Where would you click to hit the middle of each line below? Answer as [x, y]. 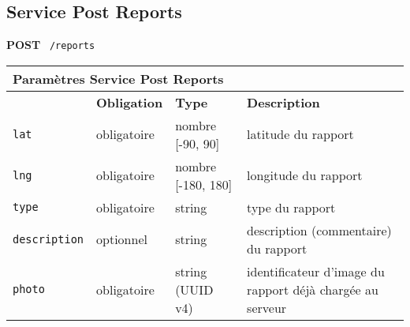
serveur [267, 307]
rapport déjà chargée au [313, 289]
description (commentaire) [319, 230]
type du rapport [291, 207]
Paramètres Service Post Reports [118, 78]
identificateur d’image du [316, 271]
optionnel [122, 239]
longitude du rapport [305, 175]
